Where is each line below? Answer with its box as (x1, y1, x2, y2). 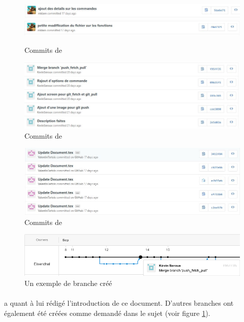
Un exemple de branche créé (24, 277, 112, 288)
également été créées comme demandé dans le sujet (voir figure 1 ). (4, 307, 210, 318)
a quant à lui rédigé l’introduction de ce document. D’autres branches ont (4, 298, 234, 308)
